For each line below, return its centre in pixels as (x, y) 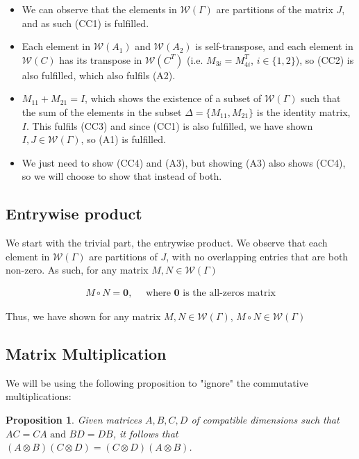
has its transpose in (101, 59)
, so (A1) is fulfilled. (123, 139)
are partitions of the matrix (275, 9)
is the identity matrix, (303, 111)
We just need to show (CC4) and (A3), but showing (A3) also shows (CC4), (184, 162)
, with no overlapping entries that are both (257, 256)
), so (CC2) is (325, 59)
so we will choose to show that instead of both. (122, 176)
